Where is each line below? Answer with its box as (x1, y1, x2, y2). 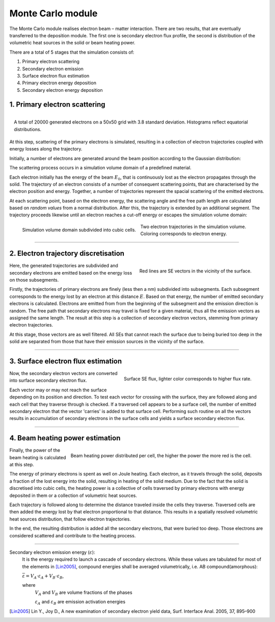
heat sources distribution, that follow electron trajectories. (9, 516, 131, 522)
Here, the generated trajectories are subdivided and (9, 263, 118, 269)
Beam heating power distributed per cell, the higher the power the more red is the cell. (70, 453, 252, 459)
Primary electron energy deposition (22, 80, 97, 86)
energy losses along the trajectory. (9, 146, 82, 152)
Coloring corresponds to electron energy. (140, 231, 227, 237)
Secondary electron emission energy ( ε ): (9, 549, 95, 555)
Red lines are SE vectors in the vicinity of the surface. (139, 268, 252, 274)
